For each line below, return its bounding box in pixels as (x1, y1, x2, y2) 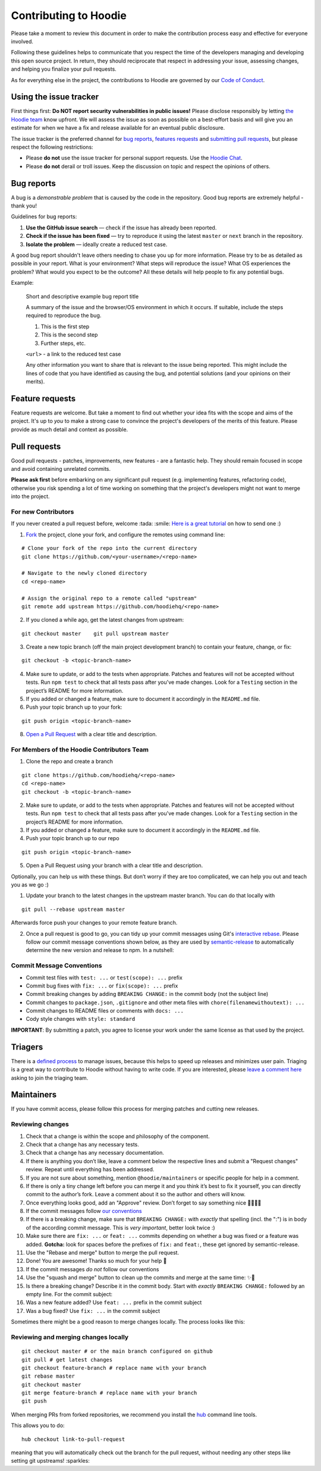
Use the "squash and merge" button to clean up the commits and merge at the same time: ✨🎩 (26, 1274, 255, 1281)
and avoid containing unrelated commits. (11, 466, 111, 473)
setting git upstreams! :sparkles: (11, 1457, 90, 1464)
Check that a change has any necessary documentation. (26, 1149, 165, 1156)
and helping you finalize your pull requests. (11, 65, 117, 73)
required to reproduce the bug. (26, 312, 102, 319)
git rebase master (21, 1373, 75, 1379)
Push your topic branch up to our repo (26, 835, 119, 842)
